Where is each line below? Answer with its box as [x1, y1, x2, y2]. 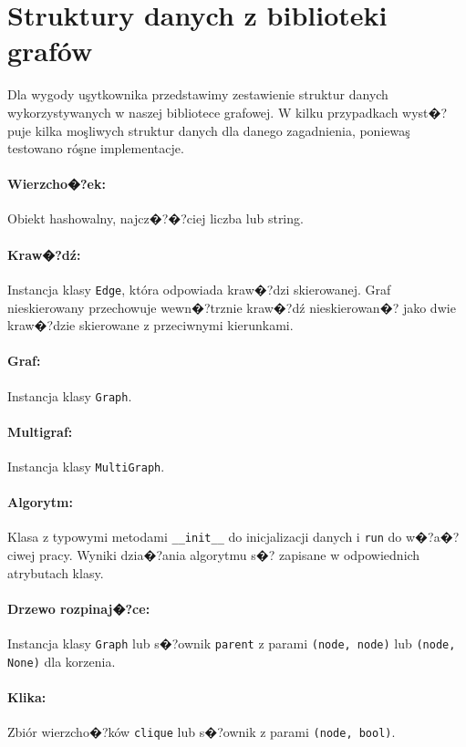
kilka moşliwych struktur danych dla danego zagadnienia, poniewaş [35, 120, 410, 140]
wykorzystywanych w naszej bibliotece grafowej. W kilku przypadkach [7, 102, 399, 121]
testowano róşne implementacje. [7, 139, 184, 158]
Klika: [7, 687, 47, 706]
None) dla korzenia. [7, 651, 116, 670]
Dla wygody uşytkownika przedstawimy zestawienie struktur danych [7, 85, 388, 104]
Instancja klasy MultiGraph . [7, 456, 165, 475]
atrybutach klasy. [7, 563, 104, 582]
